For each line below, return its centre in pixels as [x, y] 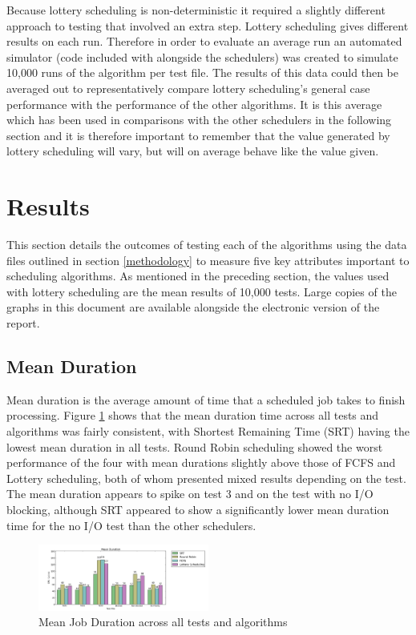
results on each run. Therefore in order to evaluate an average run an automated [204, 41]
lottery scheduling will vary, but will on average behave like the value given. [193, 151]
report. [23, 323]
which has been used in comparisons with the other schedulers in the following [199, 120]
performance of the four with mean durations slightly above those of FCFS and [201, 462]
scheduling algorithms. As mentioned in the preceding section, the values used [198, 276]
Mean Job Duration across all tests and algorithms [163, 622]
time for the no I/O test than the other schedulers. [131, 525]
